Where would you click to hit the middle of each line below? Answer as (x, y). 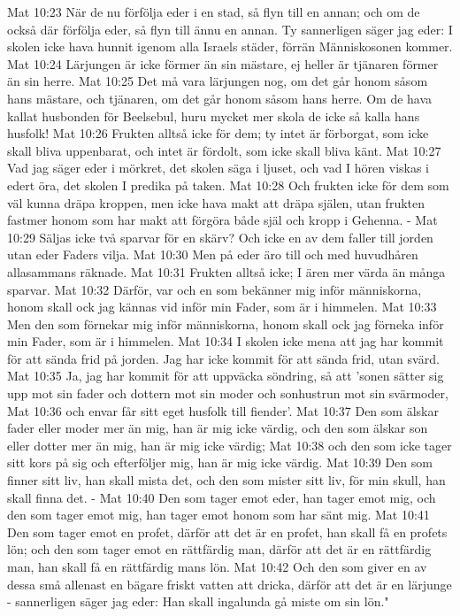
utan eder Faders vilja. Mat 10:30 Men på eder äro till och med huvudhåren (213, 254)
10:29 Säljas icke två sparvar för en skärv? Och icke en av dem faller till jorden (220, 237)
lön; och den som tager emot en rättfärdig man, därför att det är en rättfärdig (219, 549)
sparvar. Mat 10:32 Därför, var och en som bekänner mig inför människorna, (215, 289)
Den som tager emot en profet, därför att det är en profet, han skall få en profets (227, 531)
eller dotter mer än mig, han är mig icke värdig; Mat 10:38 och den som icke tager (230, 445)
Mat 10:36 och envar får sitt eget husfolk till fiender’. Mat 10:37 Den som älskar (223, 410)
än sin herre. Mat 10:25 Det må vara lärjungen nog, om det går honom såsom (218, 81)
